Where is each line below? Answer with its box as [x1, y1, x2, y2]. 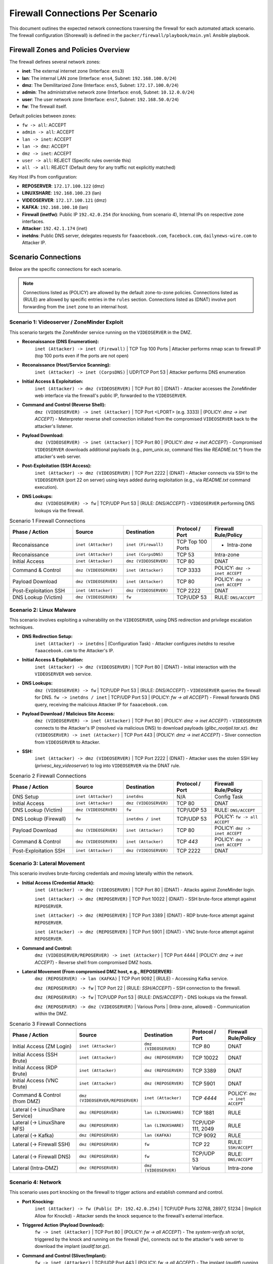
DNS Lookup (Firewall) [12, 816, 66, 823]
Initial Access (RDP [12, 1064, 58, 1071]
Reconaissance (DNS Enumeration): [22, 339, 99, 345]
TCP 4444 [192, 1095, 217, 1102]
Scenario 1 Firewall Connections [9, 517, 86, 524]
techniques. [9, 624, 34, 630]
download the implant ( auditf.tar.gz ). [34, 1243, 111, 1249]
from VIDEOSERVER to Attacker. [34, 739, 101, 745]
